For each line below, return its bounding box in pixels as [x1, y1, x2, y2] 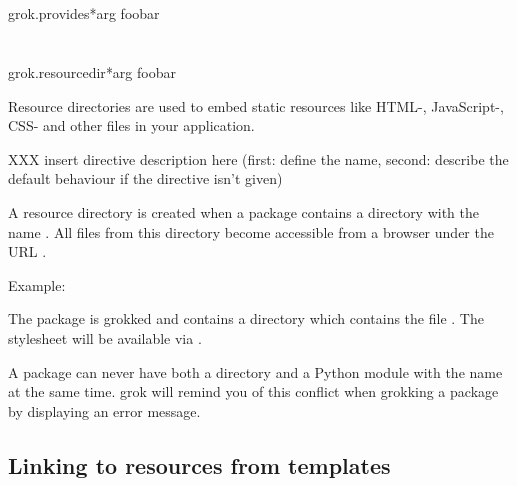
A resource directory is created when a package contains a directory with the [8, 201, 480, 222]
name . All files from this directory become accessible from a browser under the [8, 221, 494, 242]
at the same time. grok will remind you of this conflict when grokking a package [8, 381, 499, 402]
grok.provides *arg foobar [8, 3, 160, 24]
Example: [8, 274, 66, 295]
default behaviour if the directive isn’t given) [8, 168, 283, 189]
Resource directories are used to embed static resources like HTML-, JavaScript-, [8, 95, 504, 116]
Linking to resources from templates [8, 449, 391, 480]
